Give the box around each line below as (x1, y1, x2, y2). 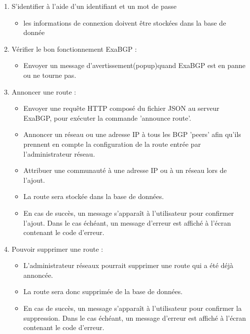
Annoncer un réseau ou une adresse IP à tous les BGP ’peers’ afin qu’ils (23, 129, 241, 139)
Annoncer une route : (11, 86, 76, 97)
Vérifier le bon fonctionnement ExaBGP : (11, 43, 137, 54)
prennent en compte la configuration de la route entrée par (23, 138, 201, 149)
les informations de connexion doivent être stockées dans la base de (23, 17, 226, 28)
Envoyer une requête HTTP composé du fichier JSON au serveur (23, 103, 219, 113)
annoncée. (23, 269, 53, 280)
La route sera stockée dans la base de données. (23, 191, 164, 201)
